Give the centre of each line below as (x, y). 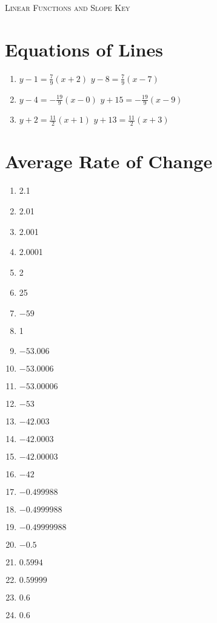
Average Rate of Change (109, 161)
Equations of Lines (84, 49)
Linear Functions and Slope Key (68, 7)
